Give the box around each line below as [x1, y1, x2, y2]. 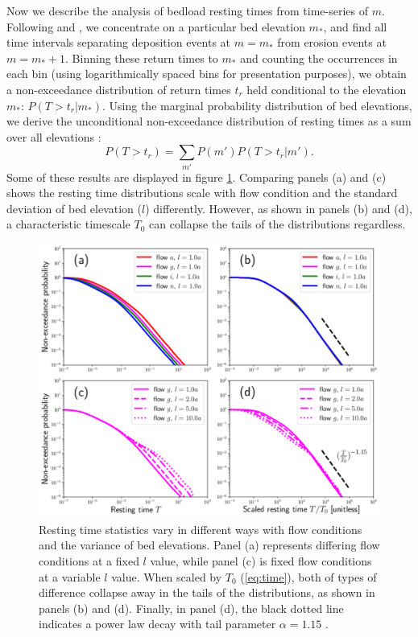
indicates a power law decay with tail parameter [39, 615, 276, 632]
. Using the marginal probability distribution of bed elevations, [102, 97, 412, 113]
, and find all [323, 18, 387, 35]
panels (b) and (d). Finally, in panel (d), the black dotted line [39, 599, 344, 616]
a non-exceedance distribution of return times [6, 80, 231, 97]
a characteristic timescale [6, 216, 130, 232]
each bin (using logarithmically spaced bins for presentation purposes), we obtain [6, 65, 407, 82]
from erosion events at [277, 34, 387, 51]
